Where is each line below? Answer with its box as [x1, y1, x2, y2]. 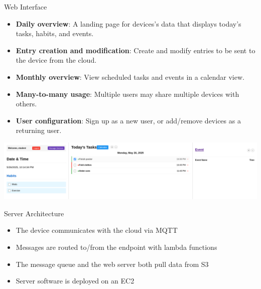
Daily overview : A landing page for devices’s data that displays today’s [16, 18, 241, 29]
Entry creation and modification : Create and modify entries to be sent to [16, 45, 255, 55]
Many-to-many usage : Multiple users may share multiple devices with [16, 88, 239, 99]
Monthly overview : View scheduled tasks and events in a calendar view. [16, 71, 244, 82]
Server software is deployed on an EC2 [16, 275, 135, 286]
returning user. [16, 125, 62, 135]
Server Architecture [4, 208, 64, 218]
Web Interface [4, 2, 47, 12]
